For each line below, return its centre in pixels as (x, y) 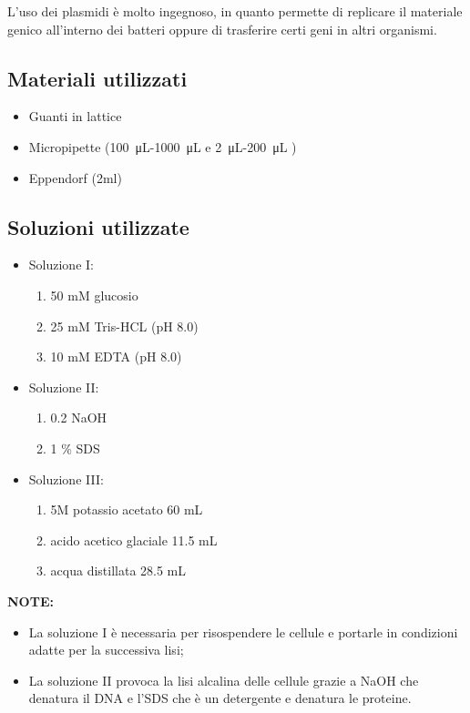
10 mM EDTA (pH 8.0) (116, 356)
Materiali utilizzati (97, 78)
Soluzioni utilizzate (98, 226)
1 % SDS (75, 448)
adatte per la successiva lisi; (106, 650)
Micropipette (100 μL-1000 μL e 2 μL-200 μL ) (163, 146)
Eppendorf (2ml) (75, 177)
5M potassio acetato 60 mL (127, 509)
